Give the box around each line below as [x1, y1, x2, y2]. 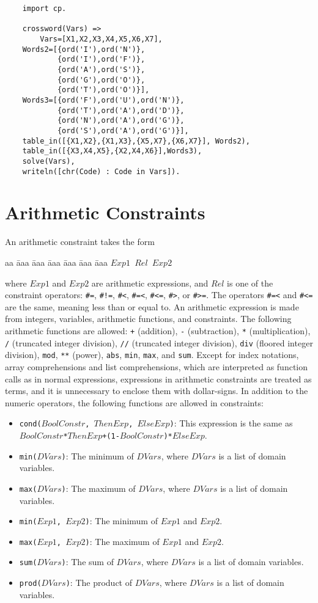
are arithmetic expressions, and [91, 276, 209, 289]
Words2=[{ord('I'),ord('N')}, [22, 45, 146, 54]
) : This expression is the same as [169, 417, 293, 429]
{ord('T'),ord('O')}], [57, 86, 150, 95]
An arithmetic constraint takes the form [5, 235, 155, 248]
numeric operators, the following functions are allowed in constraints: [5, 396, 264, 409]
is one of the [227, 276, 273, 289]
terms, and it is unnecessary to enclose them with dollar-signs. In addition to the [5, 384, 308, 397]
